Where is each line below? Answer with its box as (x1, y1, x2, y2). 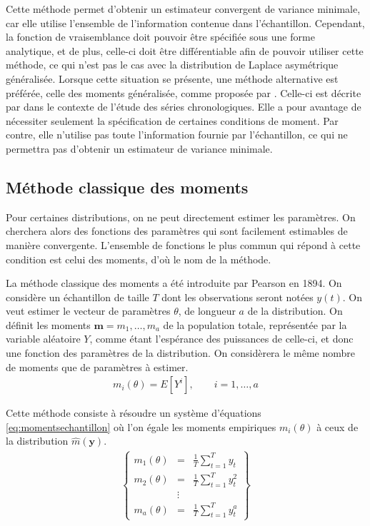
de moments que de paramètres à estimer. (6, 359, 189, 374)
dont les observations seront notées (161, 289, 314, 304)
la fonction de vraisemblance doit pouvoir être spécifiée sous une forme (6, 29, 315, 44)
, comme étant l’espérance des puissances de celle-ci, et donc (89, 331, 354, 346)
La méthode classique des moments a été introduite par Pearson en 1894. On (6, 275, 342, 290)
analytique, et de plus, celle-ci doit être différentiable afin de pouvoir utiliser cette (6, 43, 364, 58)
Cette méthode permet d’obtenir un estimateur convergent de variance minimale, (6, 1, 361, 16)
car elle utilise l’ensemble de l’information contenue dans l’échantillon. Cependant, (6, 15, 365, 30)
